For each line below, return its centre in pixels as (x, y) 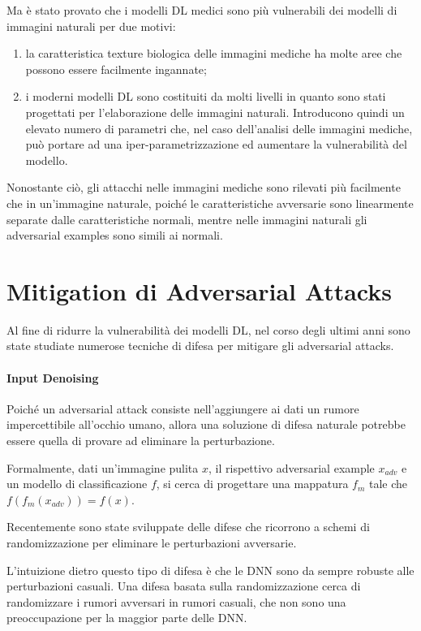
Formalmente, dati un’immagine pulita (103, 467)
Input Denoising (53, 377)
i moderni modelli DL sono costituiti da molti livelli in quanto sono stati (206, 96)
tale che (389, 484)
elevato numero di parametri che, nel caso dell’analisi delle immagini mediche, (219, 128)
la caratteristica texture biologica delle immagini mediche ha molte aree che (214, 53)
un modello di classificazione (77, 484)
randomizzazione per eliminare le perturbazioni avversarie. (152, 542)
